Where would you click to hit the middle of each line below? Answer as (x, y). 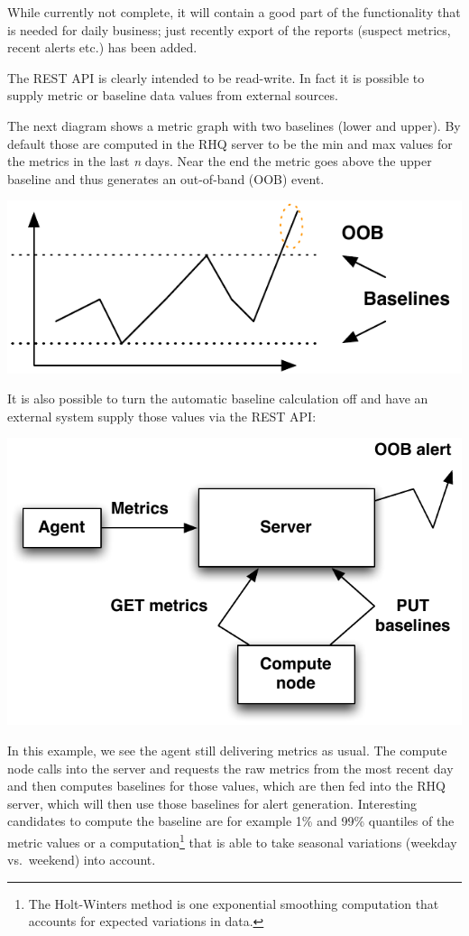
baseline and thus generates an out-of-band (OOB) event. (166, 178)
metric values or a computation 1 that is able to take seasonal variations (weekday (232, 840)
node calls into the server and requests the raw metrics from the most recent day (230, 768)
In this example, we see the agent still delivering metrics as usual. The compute (227, 750)
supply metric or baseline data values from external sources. (173, 95)
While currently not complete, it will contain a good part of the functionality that (234, 12)
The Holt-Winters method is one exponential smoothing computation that (234, 903)
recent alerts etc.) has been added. (102, 47)
